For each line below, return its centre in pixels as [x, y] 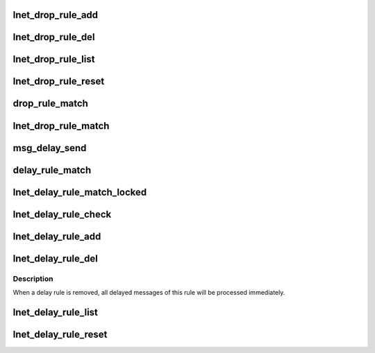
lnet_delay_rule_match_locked [80, 192]
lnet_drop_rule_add [56, 15]
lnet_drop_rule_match [61, 126]
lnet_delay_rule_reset [60, 334]
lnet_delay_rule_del [56, 258]
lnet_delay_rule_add [57, 236]
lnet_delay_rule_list [56, 312]
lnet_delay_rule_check [62, 214]
